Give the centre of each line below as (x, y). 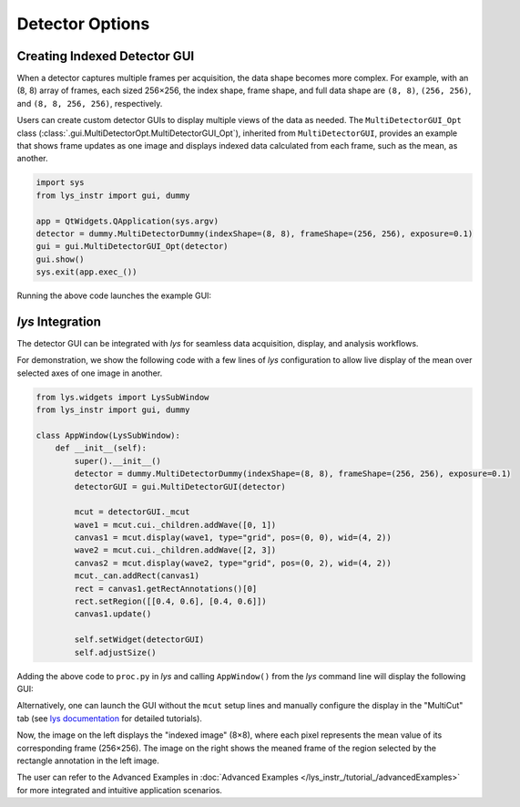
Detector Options (83, 24)
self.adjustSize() (115, 652)
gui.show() (60, 259)
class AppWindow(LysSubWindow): (108, 435)
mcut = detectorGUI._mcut (132, 512)
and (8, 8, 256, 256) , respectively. (90, 103)
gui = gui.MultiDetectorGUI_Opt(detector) (132, 247)
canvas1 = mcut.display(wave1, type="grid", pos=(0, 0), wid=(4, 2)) (233, 538)
